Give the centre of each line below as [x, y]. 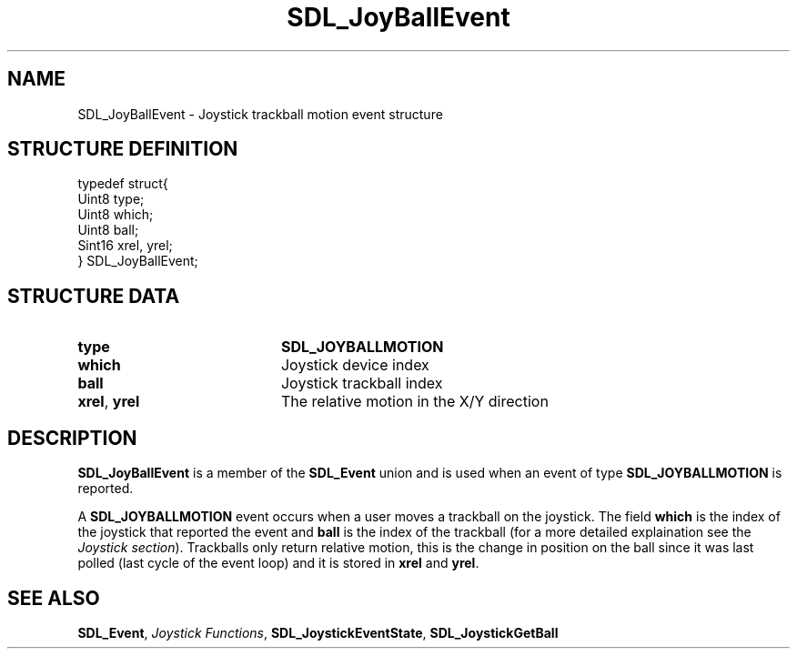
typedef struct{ [123, 184]
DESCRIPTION [72, 438]
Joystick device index [355, 365]
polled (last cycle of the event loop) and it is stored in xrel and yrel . [278, 563]
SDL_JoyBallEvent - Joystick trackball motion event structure [260, 114]
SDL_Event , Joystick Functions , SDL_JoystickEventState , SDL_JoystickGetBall [318, 632]
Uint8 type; [111, 199]
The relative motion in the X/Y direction [414, 402]
